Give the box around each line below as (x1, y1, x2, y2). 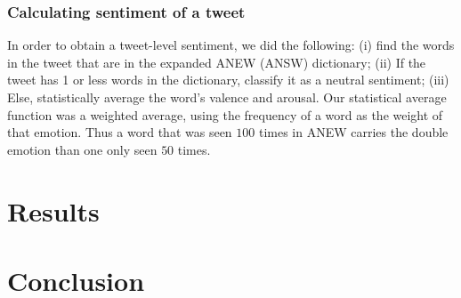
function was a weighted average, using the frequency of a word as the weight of (7, 105, 443, 124)
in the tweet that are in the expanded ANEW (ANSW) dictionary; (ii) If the (7, 52, 426, 71)
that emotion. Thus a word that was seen (7, 123, 232, 141)
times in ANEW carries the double (258, 123, 449, 141)
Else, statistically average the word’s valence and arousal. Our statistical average (7, 88, 447, 106)
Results (7, 192, 100, 229)
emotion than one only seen (7, 140, 158, 158)
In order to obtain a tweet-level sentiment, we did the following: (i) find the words (7, 36, 455, 54)
